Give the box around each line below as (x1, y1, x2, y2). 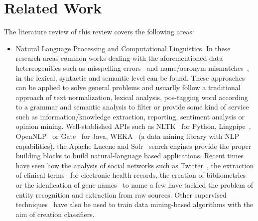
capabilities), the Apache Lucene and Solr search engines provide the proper (15, 140, 252, 151)
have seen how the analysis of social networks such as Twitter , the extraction (15, 160, 254, 170)
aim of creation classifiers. (15, 209, 95, 219)
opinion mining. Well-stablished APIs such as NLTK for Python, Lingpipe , (15, 121, 251, 131)
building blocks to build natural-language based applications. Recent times (15, 150, 244, 161)
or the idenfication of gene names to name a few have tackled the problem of (15, 180, 253, 190)
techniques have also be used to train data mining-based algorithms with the (15, 199, 254, 210)
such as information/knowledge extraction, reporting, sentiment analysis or (15, 111, 245, 121)
